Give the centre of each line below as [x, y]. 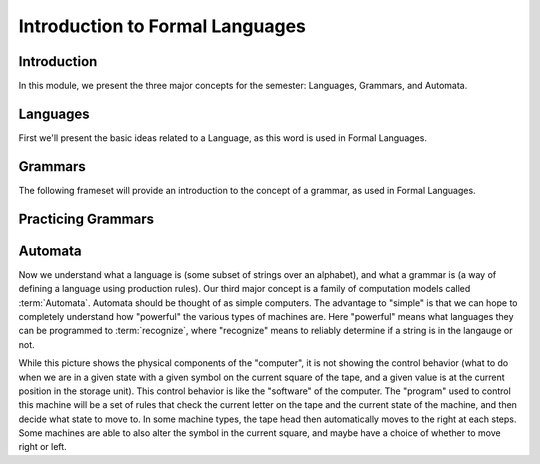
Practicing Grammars [86, 218]
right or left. [42, 447]
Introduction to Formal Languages [162, 26]
